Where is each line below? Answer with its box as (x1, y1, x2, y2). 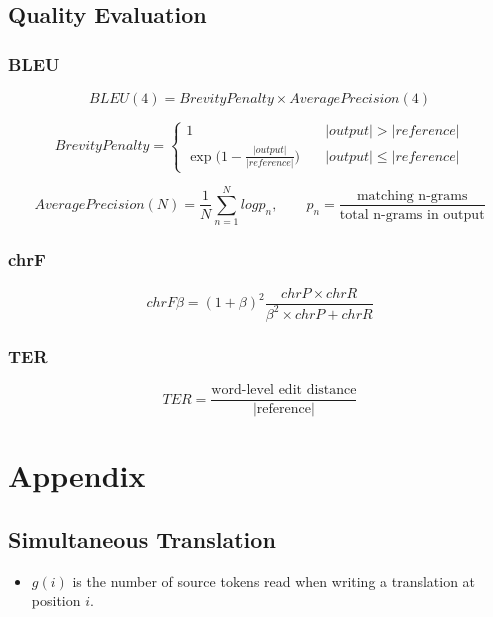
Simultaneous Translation (8, 523, 276, 554)
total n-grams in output (339, 207, 485, 222)
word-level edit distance (211, 383, 357, 398)
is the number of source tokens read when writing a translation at (72, 570, 476, 591)
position (31, 590, 81, 611)
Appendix (8, 455, 146, 496)
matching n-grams (356, 188, 468, 203)
